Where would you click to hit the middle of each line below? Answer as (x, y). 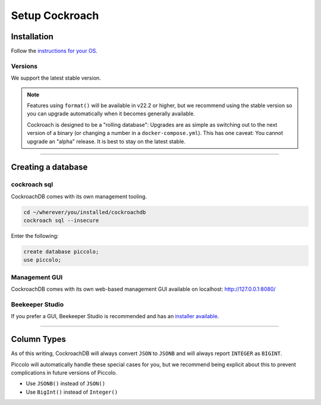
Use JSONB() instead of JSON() (66, 384)
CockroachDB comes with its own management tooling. (79, 196)
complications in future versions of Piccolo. (64, 373)
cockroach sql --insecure (61, 221)
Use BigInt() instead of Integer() (72, 392)
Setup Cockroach (55, 15)
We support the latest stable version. (56, 78)
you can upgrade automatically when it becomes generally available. (111, 114)
